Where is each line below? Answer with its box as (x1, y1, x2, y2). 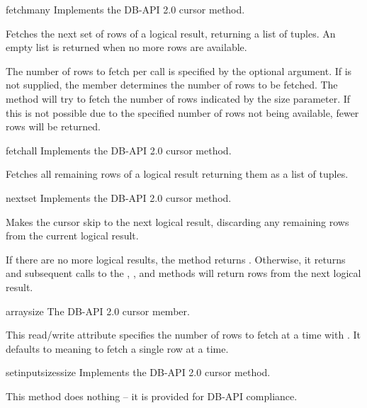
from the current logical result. (6, 228, 139, 243)
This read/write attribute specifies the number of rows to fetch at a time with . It (6, 327, 361, 342)
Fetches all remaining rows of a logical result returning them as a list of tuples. (6, 166, 349, 181)
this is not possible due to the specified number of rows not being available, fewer (6, 105, 359, 120)
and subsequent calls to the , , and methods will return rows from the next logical (6, 266, 361, 280)
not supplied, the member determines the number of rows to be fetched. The (6, 77, 338, 92)
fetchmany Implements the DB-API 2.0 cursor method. (6, 2, 245, 16)
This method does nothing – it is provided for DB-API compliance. (6, 388, 298, 403)
